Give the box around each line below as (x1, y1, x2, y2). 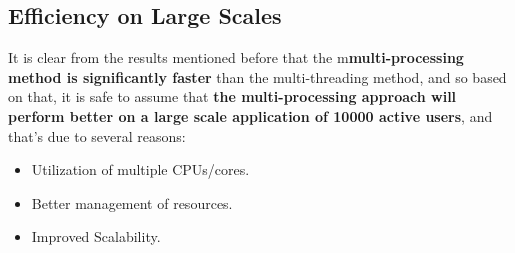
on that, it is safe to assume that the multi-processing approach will (8, 86, 457, 107)
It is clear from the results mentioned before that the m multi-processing (8, 47, 464, 68)
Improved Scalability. (31, 226, 161, 247)
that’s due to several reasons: (8, 125, 186, 146)
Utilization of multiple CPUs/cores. (31, 159, 250, 180)
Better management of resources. (31, 192, 233, 213)
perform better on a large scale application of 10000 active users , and (8, 105, 493, 126)
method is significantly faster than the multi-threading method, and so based (8, 66, 507, 87)
